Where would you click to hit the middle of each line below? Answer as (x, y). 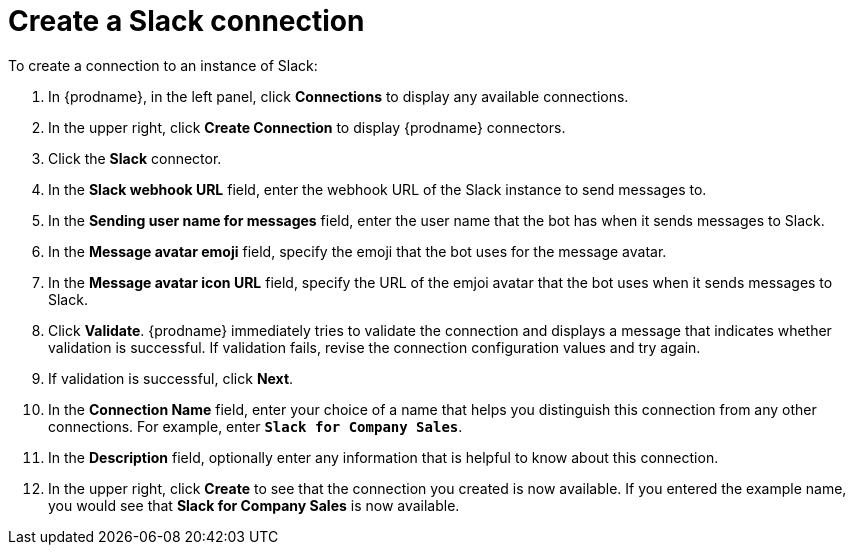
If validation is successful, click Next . (171, 378)
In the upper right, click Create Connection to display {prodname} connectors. (307, 127)
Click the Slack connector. (135, 158)
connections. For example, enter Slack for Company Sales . (255, 426)
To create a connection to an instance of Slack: (163, 65)
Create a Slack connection (186, 21)
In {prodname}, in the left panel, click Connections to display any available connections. (338, 96)
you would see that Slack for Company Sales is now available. (254, 505)
